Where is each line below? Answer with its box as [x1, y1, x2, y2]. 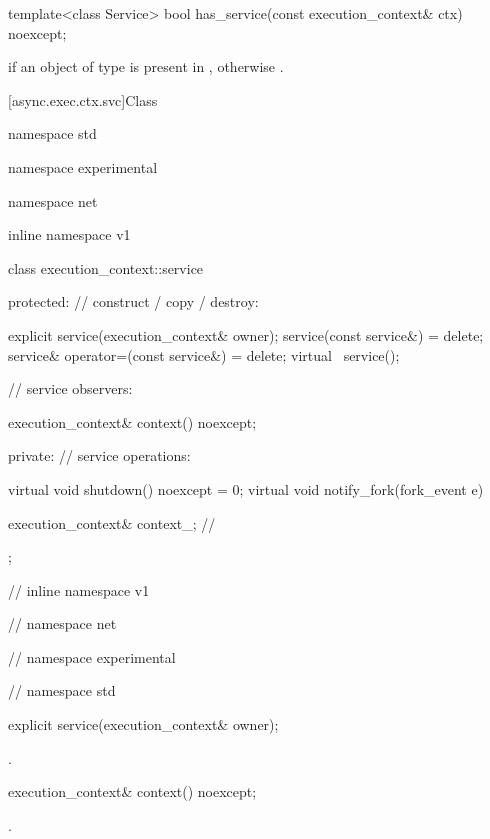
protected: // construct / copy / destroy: [8, 291, 259, 312]
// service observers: [8, 378, 133, 399]
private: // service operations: [8, 445, 191, 466]
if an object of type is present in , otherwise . [8, 56, 284, 77]
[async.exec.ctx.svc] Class [8, 89, 158, 110]
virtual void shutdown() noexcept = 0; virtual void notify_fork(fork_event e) [8, 478, 484, 499]
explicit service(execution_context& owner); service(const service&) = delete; [8, 324, 484, 345]
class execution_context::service [8, 257, 204, 278]
